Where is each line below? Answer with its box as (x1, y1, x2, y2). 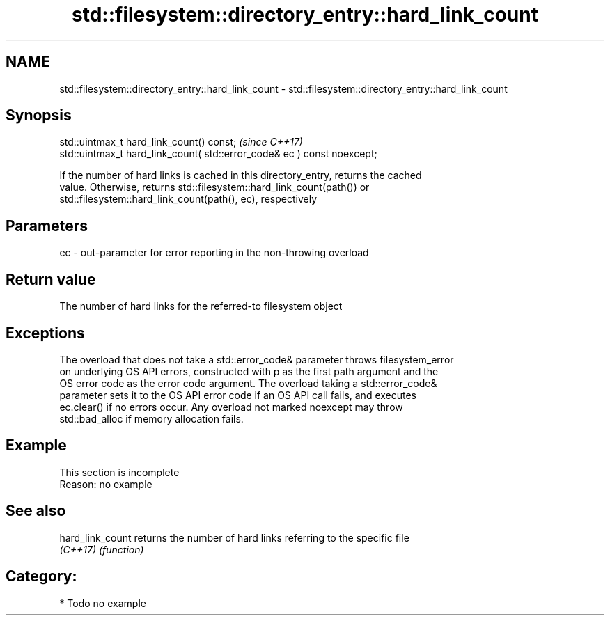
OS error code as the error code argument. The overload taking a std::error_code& (59, 377, 437, 389)
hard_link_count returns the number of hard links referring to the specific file (59, 531, 409, 544)
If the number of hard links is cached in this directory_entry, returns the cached (59, 169, 422, 182)
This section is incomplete (59, 466, 180, 478)
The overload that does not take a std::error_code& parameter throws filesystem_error (59, 353, 454, 365)
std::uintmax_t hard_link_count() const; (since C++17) (59, 136, 303, 148)
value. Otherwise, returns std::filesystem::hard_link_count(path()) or (59, 181, 370, 194)
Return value (6, 270, 96, 288)
